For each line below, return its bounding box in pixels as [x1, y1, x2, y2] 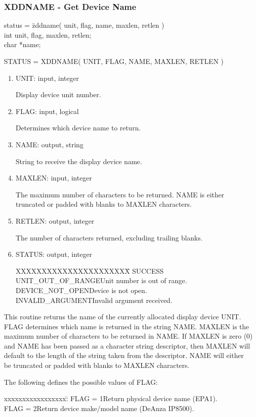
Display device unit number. [15, 89, 101, 100]
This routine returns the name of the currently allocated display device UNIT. [4, 311, 241, 322]
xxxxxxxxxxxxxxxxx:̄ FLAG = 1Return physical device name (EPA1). [4, 393, 217, 404]
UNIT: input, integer [15, 72, 79, 83]
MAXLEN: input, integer [15, 173, 92, 183]
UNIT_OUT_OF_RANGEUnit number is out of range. [15, 275, 187, 286]
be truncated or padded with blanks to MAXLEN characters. [4, 360, 190, 370]
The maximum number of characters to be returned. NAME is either [15, 189, 224, 199]
